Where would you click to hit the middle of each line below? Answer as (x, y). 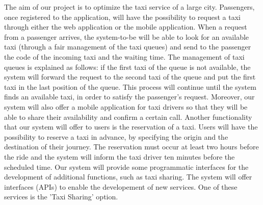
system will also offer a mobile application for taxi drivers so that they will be (126, 106)
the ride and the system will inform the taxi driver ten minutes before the (120, 156)
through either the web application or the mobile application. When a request (126, 27)
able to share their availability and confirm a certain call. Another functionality (128, 117)
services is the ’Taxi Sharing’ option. (61, 197)
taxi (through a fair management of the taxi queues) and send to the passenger (128, 47)
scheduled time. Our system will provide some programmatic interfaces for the (126, 166)
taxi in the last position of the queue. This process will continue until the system (130, 86)
